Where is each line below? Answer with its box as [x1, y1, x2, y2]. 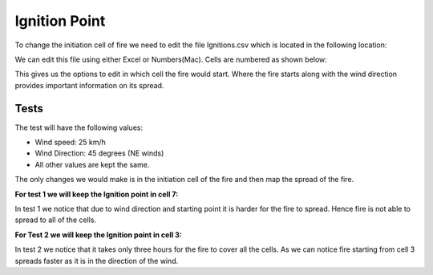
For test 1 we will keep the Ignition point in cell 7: [14, 189, 179, 199]
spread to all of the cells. [14, 215, 96, 224]
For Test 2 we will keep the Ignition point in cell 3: [14, 229, 182, 240]
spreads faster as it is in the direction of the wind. [14, 256, 179, 265]
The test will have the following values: [14, 123, 144, 132]
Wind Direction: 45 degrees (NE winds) [34, 148, 164, 158]
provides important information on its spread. [14, 80, 164, 90]
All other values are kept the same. [34, 160, 150, 169]
